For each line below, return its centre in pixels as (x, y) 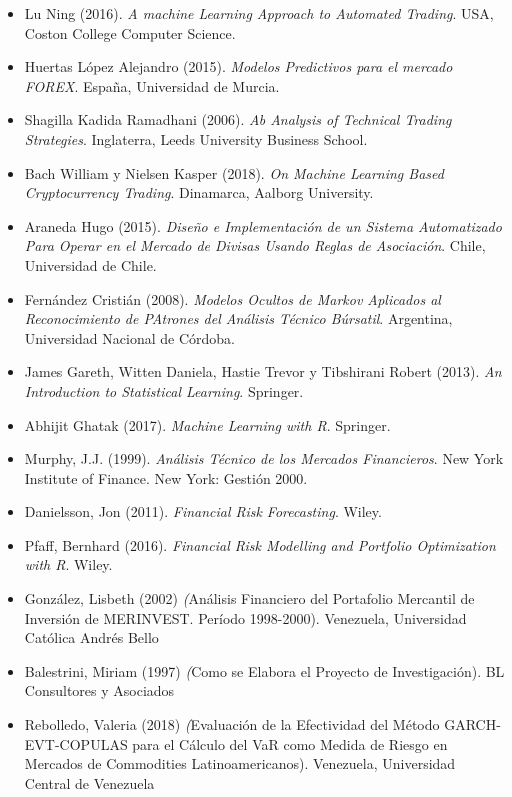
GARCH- (472, 724)
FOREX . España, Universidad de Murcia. (152, 85)
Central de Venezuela (89, 782)
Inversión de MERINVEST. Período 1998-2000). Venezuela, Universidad (245, 617)
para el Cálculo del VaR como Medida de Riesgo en (290, 743)
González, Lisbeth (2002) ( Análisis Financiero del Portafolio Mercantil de (249, 598)
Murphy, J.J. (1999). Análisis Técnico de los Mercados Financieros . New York (264, 458)
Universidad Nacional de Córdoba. (129, 337)
